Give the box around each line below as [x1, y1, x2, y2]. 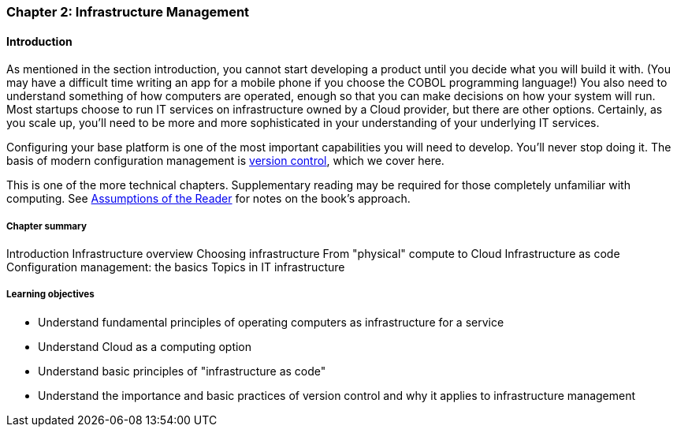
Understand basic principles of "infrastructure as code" [38, 364, 326, 378]
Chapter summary [6, 220, 87, 232]
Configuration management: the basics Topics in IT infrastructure [6, 260, 345, 274]
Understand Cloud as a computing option [38, 339, 252, 353]
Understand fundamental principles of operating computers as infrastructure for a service [38, 315, 504, 329]
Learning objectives [6, 289, 95, 300]
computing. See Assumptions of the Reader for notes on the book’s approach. [6, 192, 411, 206]
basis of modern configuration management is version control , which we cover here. [6, 154, 445, 168]
